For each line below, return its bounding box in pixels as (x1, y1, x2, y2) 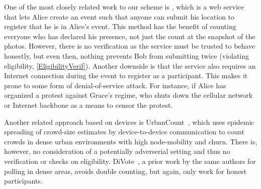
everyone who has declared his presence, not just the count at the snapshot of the (4, 31, 255, 41)
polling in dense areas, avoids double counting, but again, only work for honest (4, 165, 247, 176)
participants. (4, 175, 43, 186)
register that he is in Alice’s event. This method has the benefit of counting (4, 21, 236, 32)
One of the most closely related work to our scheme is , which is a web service (4, 2, 244, 12)
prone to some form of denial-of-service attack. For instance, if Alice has (4, 80, 226, 90)
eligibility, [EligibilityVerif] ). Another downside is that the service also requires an (4, 60, 256, 71)
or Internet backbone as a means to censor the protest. (4, 99, 173, 110)
